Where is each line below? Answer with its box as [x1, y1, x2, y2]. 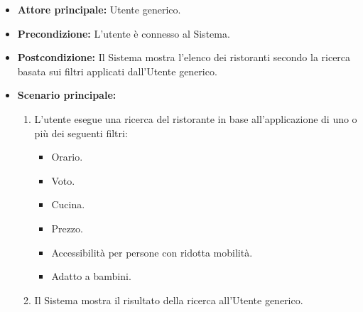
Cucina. [51, 197, 85, 212]
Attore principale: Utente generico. [17, 2, 181, 16]
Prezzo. [51, 220, 83, 235]
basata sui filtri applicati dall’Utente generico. [17, 63, 217, 78]
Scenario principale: [17, 87, 117, 102]
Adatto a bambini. [51, 269, 131, 284]
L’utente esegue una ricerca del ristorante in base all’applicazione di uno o [34, 111, 357, 126]
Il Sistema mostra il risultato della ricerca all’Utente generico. [34, 292, 303, 307]
